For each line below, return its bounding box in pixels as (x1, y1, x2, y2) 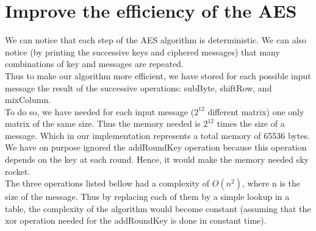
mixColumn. (5, 93, 51, 106)
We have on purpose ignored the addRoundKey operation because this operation (5, 141, 307, 154)
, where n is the (242, 177, 300, 190)
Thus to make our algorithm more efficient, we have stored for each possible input (5, 69, 311, 82)
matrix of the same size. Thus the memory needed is (5, 117, 201, 130)
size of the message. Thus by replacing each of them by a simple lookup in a (5, 190, 290, 203)
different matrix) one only (207, 105, 304, 118)
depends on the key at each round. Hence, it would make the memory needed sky (5, 153, 309, 166)
